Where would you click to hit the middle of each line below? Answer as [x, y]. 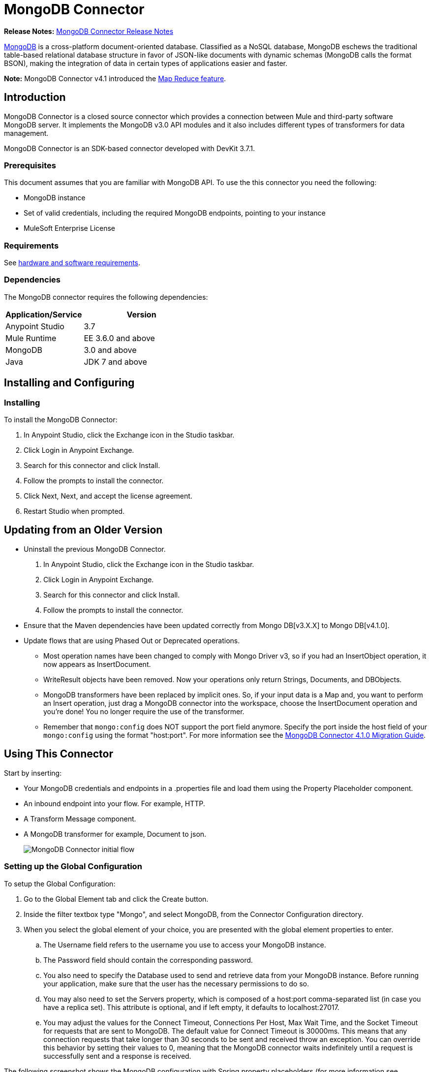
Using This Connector [59, 754]
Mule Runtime [31, 338]
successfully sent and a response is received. [117, 1056]
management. [26, 133]
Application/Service [44, 314]
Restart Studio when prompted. [74, 511]
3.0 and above [110, 350]
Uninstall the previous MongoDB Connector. [95, 549]
